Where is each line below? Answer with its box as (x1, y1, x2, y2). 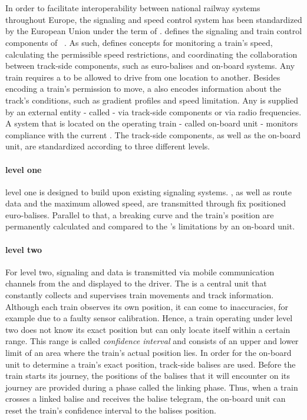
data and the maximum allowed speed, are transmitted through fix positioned (5, 197, 286, 209)
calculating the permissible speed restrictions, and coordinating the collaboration (5, 48, 298, 60)
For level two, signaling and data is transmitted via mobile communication (5, 265, 275, 278)
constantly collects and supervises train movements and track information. (5, 289, 274, 301)
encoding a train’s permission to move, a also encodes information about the (5, 82, 281, 95)
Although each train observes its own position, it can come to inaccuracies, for (5, 300, 289, 312)
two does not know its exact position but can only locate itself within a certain (5, 323, 291, 335)
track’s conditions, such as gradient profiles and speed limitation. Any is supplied (5, 94, 298, 106)
